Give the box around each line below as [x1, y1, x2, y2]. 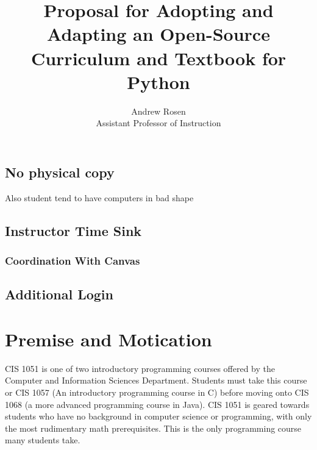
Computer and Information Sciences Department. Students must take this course [5, 374, 307, 387]
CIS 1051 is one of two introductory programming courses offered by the [5, 362, 276, 374]
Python [127, 69, 190, 94]
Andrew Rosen [131, 104, 186, 117]
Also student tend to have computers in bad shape [5, 191, 194, 204]
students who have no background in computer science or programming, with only [5, 410, 312, 423]
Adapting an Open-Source [47, 21, 270, 46]
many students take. [5, 434, 80, 446]
